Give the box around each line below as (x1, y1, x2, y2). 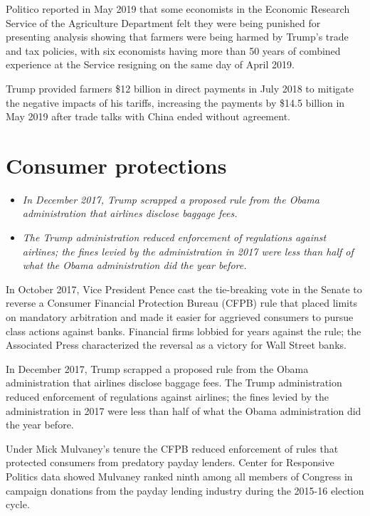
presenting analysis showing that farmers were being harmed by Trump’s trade (6, 29, 349, 44)
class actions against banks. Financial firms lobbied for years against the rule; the (6, 323, 361, 338)
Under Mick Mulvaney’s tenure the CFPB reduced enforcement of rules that (6, 441, 339, 456)
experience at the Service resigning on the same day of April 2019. (6, 57, 295, 72)
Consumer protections (6, 150, 227, 179)
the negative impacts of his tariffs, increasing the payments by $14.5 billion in (6, 95, 345, 110)
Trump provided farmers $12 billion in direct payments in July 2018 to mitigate (6, 80, 354, 95)
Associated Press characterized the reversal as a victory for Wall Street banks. (6, 337, 347, 352)
